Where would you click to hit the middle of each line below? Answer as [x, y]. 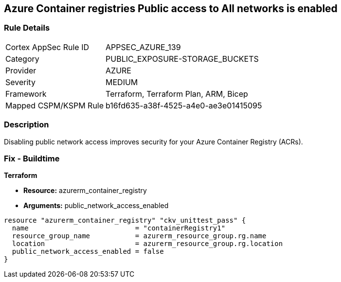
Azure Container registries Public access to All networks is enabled [171, 9]
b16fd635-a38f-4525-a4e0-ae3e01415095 [184, 105]
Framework [26, 94]
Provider [21, 70]
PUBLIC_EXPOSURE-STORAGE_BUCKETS [182, 59]
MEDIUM [122, 82]
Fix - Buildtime [32, 158]
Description [27, 125]
